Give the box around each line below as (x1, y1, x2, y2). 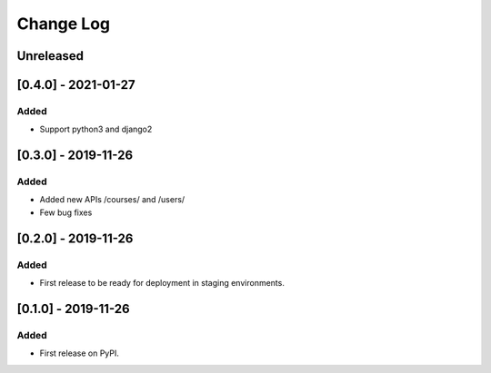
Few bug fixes (39, 207, 93, 218)
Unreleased (16, 48, 85, 64)
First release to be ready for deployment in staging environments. (39, 278, 286, 289)
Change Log (16, 14, 111, 34)
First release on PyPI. (39, 348, 120, 358)
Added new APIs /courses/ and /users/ (39, 194, 185, 205)
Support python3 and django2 (39, 123, 153, 135)
